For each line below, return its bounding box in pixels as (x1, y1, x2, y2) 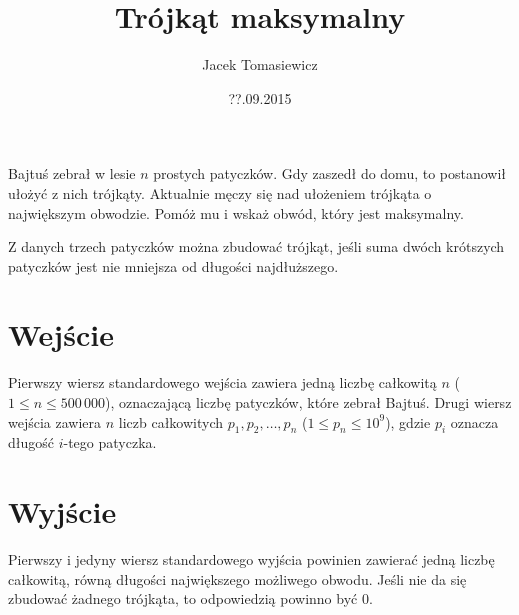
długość (8, 432, 55, 453)
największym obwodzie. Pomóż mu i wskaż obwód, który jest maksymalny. (8, 202, 464, 223)
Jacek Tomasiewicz (202, 54, 318, 75)
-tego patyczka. (63, 432, 157, 453)
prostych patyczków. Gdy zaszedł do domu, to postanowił (153, 163, 507, 184)
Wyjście (8, 491, 117, 532)
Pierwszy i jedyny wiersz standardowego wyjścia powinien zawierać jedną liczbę (8, 549, 495, 570)
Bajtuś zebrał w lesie (8, 163, 136, 184)
